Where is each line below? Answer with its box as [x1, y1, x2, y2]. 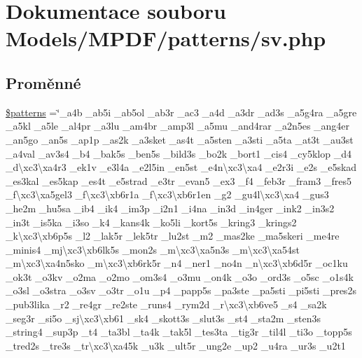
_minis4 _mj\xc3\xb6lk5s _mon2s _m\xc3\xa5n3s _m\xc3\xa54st [6, 242, 300, 256]
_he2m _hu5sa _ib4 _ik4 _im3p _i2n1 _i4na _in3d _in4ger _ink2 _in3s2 [6, 200, 335, 215]
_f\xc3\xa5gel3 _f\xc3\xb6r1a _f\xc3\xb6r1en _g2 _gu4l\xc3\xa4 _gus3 [6, 187, 329, 202]
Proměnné [6, 71, 81, 93]
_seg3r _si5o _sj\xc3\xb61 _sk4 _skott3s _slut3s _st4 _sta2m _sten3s [6, 310, 321, 325]
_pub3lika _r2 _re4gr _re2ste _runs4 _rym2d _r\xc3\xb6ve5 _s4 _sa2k [6, 297, 327, 312]
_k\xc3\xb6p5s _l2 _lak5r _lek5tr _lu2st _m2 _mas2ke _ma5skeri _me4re [6, 228, 340, 243]
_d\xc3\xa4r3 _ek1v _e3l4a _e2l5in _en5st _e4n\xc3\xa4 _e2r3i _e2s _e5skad [6, 160, 357, 174]
